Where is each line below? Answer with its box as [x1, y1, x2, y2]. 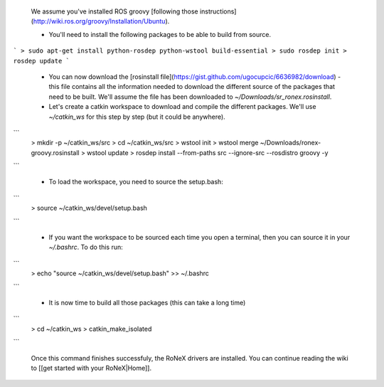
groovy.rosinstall [31, 148, 80, 157]
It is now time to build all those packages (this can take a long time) [48, 298, 246, 307]
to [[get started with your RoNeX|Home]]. [31, 364, 152, 372]
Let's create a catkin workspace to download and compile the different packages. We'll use [48, 102, 316, 111]
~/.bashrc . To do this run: [48, 243, 124, 252]
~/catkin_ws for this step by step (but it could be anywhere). [48, 112, 225, 121]
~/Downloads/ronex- [260, 139, 321, 147]
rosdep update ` [13, 57, 70, 65]
